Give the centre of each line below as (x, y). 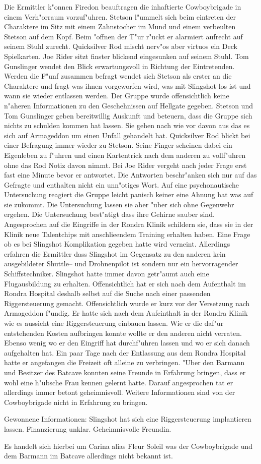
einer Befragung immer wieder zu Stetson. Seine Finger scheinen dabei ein (118, 145)
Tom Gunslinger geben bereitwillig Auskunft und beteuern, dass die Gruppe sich (128, 115)
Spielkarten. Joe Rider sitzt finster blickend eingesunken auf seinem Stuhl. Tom (126, 56)
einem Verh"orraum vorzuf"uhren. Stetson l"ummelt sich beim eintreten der (120, 16)
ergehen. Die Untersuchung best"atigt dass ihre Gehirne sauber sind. (109, 214)
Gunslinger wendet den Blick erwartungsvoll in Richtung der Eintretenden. (119, 66)
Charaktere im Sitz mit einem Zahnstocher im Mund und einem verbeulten (120, 26)
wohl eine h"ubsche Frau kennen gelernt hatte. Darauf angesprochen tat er (119, 382)
